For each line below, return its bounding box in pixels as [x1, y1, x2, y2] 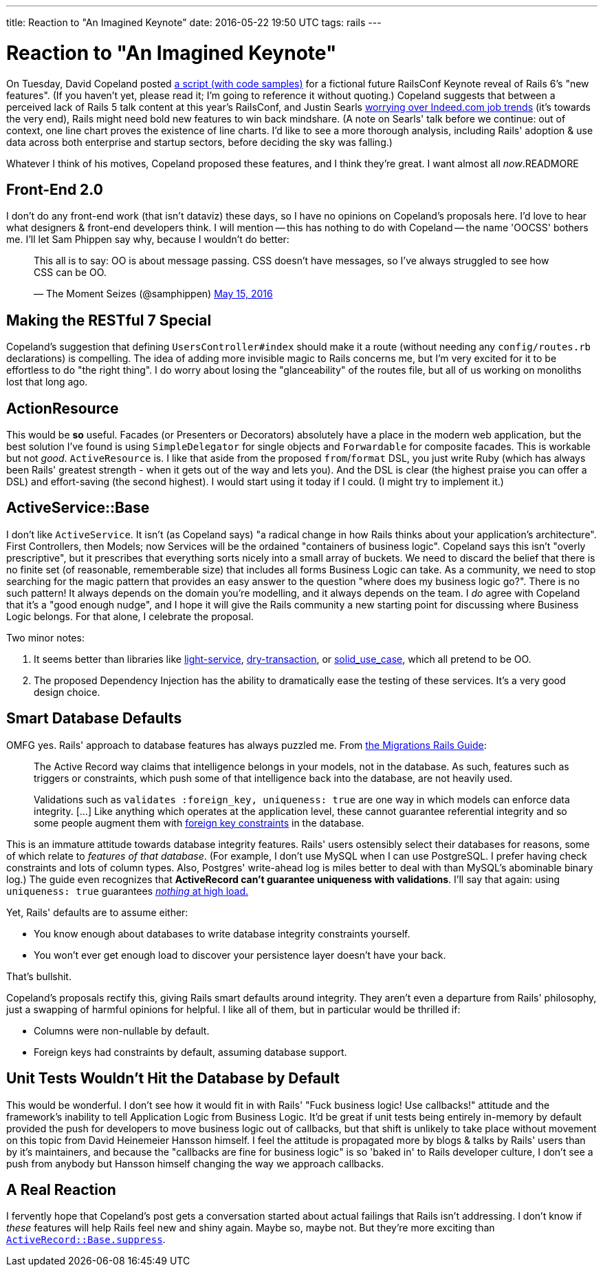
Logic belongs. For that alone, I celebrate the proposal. [6, 610, 254, 622]
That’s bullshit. [6, 970, 72, 982]
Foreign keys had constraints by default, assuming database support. [34, 1046, 347, 1058]
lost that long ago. [6, 376, 88, 388]
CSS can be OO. [34, 266, 107, 279]
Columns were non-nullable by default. [34, 1024, 210, 1037]
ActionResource [6, 399, 119, 417]
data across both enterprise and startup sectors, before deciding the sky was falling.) [6, 136, 393, 148]
